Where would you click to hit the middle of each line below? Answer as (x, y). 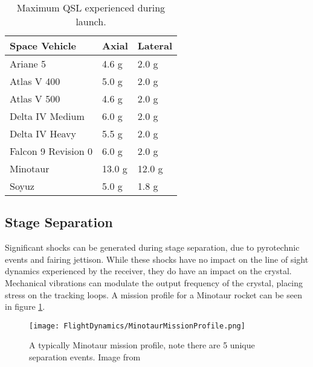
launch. (91, 21)
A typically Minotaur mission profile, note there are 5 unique (142, 345)
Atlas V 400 (35, 81)
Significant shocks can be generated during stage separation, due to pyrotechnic (152, 247)
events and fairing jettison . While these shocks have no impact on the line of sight (157, 259)
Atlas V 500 (35, 99)
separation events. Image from (85, 357)
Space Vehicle (43, 45)
